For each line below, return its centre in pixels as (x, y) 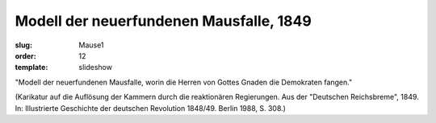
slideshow (96, 68)
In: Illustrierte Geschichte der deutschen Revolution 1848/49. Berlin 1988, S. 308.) (151, 108)
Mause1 (91, 45)
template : (31, 68)
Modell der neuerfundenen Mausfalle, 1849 (163, 21)
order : (25, 55)
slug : (23, 45)
